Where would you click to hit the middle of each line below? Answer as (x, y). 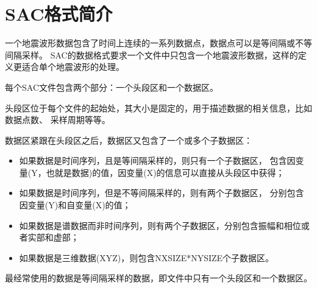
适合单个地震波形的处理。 (73, 67)
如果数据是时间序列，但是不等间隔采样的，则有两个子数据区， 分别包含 (162, 193)
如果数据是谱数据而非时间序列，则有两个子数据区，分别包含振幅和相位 (160, 225)
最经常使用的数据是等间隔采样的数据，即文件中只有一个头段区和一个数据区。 (158, 278)
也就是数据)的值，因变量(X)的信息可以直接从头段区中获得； (165, 172)
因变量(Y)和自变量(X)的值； (75, 205)
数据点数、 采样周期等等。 (58, 120)
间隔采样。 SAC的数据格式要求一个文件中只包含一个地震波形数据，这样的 (151, 54)
